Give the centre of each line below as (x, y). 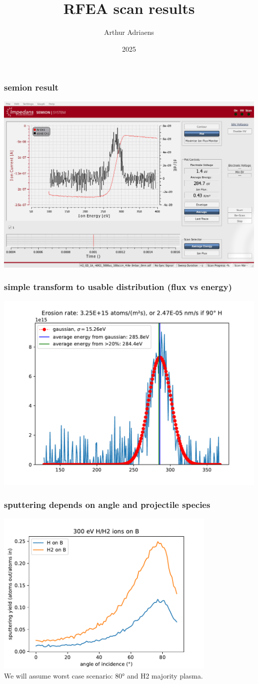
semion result (31, 87)
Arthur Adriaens (129, 32)
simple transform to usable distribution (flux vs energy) (118, 287)
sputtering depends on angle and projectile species (107, 504)
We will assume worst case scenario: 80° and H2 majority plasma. (103, 675)
